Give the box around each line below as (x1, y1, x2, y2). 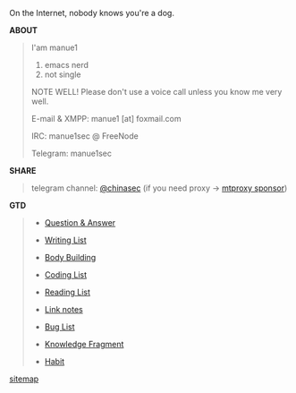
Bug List (44, 321, 75, 332)
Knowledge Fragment (44, 339, 124, 349)
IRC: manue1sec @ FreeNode (30, 131, 139, 141)
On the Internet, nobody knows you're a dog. (9, 8, 174, 18)
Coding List (44, 269, 88, 280)
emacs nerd (44, 60, 89, 70)
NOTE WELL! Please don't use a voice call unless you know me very (30, 87, 283, 97)
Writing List (44, 235, 87, 245)
